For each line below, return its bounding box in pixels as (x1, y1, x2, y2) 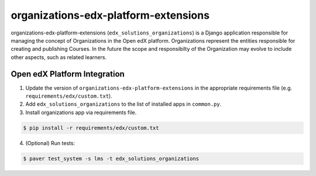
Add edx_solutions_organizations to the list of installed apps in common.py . (25, 101, 222, 108)
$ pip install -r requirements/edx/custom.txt (23, 125, 159, 131)
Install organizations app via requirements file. (25, 109, 137, 116)
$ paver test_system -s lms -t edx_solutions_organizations (23, 155, 200, 162)
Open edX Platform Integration (11, 69, 125, 79)
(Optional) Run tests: (25, 139, 75, 146)
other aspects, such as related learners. (11, 53, 107, 61)
